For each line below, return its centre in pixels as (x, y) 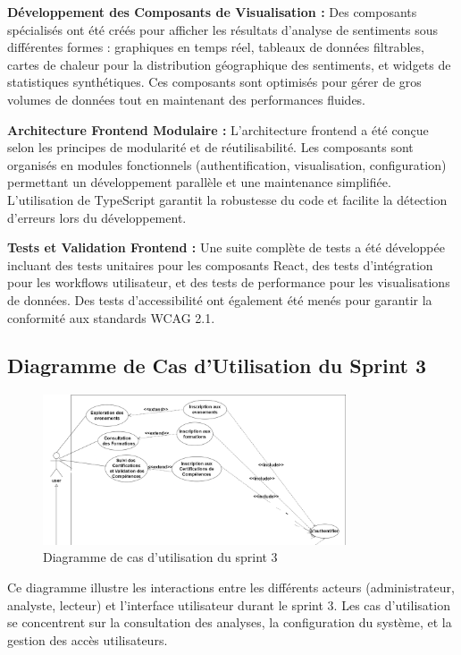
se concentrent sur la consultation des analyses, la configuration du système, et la (230, 622)
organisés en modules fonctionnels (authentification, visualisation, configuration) (227, 164)
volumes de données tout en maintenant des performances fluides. (187, 99)
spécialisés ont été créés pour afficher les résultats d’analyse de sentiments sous (223, 29)
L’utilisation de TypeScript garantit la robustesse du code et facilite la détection (227, 199)
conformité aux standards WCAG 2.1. (111, 317)
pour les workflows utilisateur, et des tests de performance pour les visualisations (229, 282)
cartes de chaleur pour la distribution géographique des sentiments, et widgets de (229, 64)
